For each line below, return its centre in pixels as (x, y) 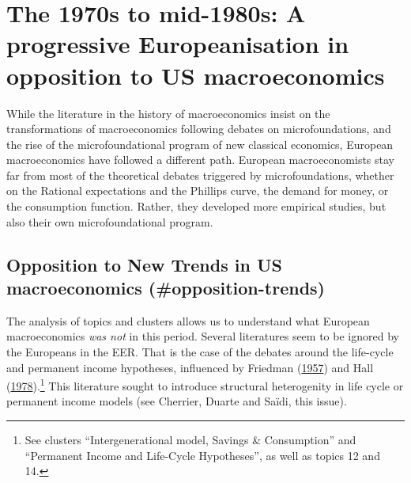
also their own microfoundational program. (110, 221)
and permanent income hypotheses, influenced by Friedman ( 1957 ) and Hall (190, 367)
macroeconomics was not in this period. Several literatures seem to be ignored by (203, 336)
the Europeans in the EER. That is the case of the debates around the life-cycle (200, 352)
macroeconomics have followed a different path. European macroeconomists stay (201, 160)
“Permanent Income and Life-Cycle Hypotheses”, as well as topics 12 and (202, 455)
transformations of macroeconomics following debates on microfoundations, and (199, 129)
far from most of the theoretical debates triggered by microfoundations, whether (200, 175)
